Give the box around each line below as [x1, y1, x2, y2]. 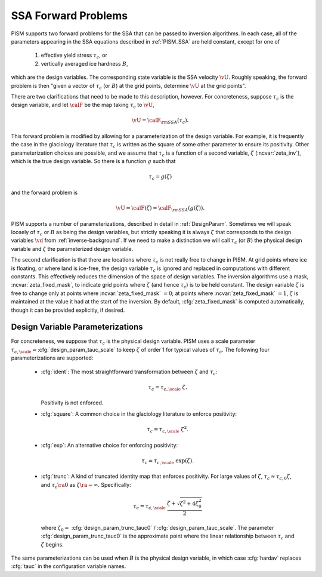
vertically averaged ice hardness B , [41, 60, 128, 67]
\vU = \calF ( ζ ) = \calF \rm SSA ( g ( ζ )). [116, 205, 205, 213]
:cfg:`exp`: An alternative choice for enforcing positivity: [41, 441, 178, 449]
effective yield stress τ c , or [41, 51, 107, 60]
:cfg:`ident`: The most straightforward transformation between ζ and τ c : [41, 368, 218, 376]
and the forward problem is [11, 189, 78, 196]
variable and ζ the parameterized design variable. [11, 245, 134, 252]
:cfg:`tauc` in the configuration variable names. [11, 563, 126, 570]
